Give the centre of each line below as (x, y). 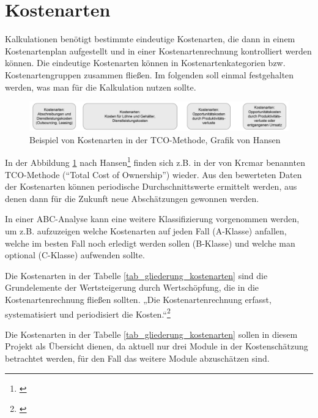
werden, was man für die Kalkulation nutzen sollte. (101, 87)
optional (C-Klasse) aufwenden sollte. (75, 255)
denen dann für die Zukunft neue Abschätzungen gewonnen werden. (132, 198)
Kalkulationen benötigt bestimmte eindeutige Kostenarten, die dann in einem (150, 39)
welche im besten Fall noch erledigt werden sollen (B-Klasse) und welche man (150, 243)
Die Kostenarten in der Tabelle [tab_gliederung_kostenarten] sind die (136, 275)
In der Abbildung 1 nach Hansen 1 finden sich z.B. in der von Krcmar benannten (155, 161)
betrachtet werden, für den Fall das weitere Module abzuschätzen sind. (137, 358)
